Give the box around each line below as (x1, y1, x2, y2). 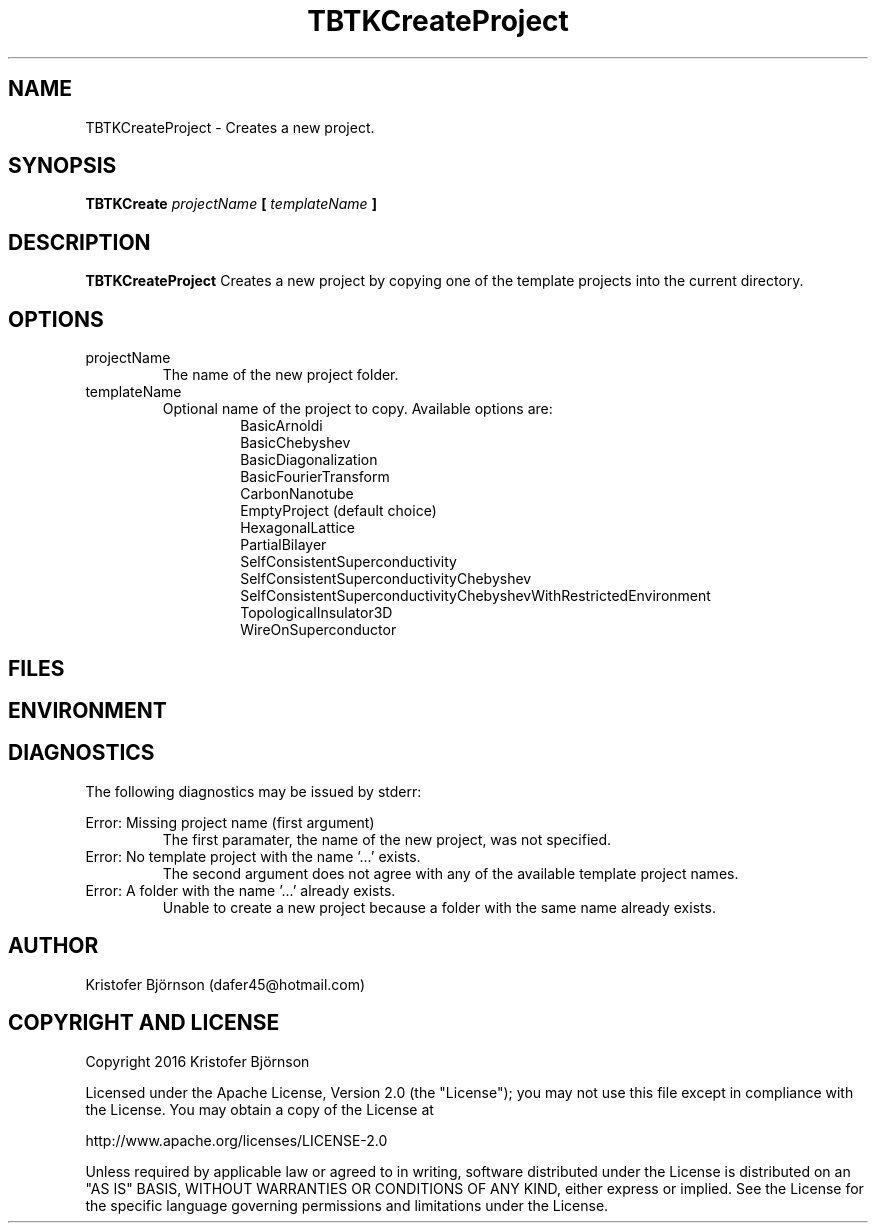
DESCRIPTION (8, 229, 151, 255)
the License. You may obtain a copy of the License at (85, 1100, 434, 1118)
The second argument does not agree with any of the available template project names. (162, 864, 739, 882)
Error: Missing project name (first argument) (85, 813, 375, 831)
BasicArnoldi (240, 417, 323, 435)
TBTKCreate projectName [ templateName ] (85, 195, 377, 213)
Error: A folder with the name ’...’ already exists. (85, 881, 396, 899)
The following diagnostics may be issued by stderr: (85, 782, 422, 800)
